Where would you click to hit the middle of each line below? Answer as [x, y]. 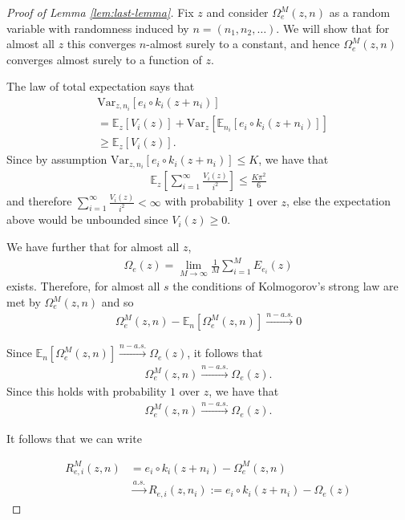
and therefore [39, 201]
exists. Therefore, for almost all [83, 286]
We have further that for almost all [93, 247]
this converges [101, 44]
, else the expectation [339, 201]
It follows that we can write [74, 439]
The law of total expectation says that [101, 86]
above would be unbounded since [87, 219]
